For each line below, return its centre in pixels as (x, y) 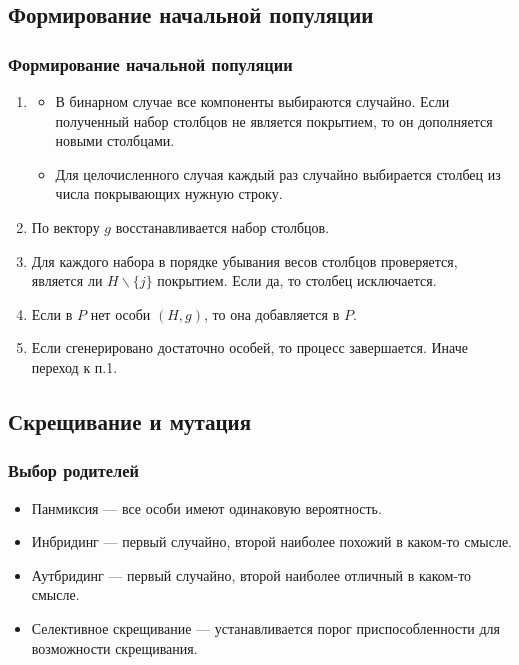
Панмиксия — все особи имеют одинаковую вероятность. (206, 507)
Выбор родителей (73, 470)
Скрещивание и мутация (130, 420)
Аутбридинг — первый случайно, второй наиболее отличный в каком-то (251, 574)
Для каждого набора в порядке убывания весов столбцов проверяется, (244, 260)
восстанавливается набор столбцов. (222, 226)
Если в (52, 313)
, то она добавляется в (272, 313)
